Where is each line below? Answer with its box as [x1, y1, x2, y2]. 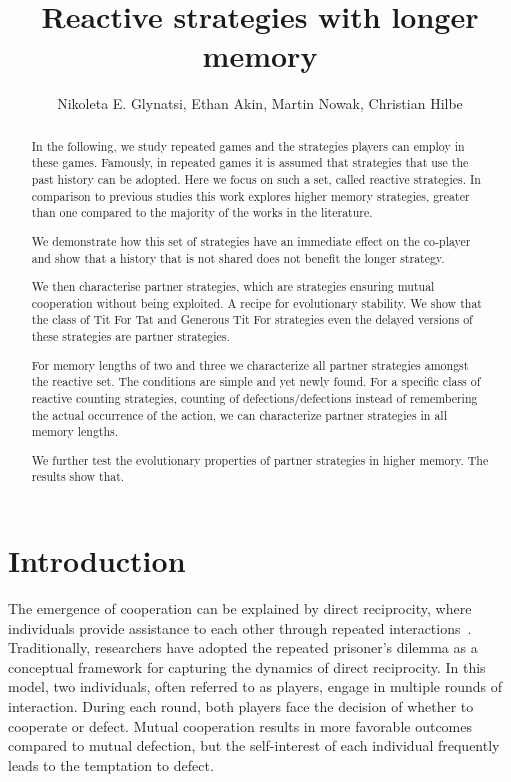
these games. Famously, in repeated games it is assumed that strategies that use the [31, 154, 469, 171]
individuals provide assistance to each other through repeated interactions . [8, 617, 472, 638]
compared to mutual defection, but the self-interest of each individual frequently [8, 735, 500, 756]
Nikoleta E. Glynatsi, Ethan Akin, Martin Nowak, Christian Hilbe [57, 93, 463, 114]
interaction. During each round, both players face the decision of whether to [8, 695, 474, 716]
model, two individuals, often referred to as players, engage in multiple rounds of [8, 676, 503, 697]
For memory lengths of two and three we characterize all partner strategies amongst [31, 356, 469, 373]
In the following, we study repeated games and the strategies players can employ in [31, 137, 465, 154]
